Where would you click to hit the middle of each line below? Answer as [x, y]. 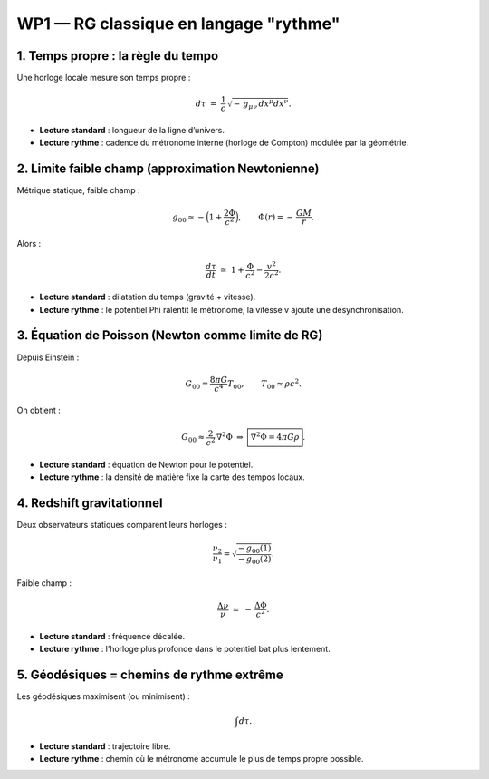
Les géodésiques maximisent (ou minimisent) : [103, 696]
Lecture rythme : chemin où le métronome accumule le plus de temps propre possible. [201, 759]
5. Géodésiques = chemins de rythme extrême [150, 675]
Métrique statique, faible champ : [78, 190]
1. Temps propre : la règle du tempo [118, 56]
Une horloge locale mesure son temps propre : [104, 78]
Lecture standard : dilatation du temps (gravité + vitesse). [148, 297]
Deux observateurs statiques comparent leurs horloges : [122, 525]
